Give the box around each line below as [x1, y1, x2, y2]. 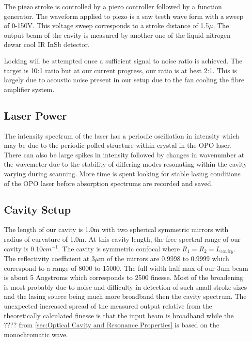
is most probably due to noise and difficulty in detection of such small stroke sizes [4, 281, 247, 292]
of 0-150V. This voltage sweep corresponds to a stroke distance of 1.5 [4, 20, 209, 31]
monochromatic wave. [4, 329, 68, 339]
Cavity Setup [4, 201, 71, 217]
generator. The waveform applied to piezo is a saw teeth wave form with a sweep [4, 11, 244, 21]
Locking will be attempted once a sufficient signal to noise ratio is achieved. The [4, 55, 243, 65]
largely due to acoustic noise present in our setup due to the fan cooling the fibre [4, 75, 244, 85]
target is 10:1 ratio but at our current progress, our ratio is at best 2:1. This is [4, 65, 237, 75]
